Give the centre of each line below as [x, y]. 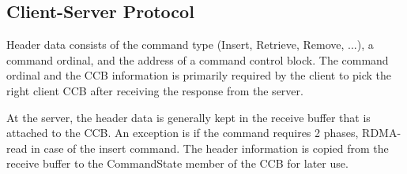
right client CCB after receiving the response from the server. [155, 90]
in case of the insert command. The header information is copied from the [210, 148]
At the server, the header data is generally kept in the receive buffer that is [188, 117]
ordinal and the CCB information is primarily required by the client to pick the [199, 75]
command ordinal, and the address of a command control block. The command [198, 59]
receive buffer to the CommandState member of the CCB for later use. [177, 163]
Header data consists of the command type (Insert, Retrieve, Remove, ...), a [190, 44]
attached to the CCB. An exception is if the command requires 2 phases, [183, 133]
